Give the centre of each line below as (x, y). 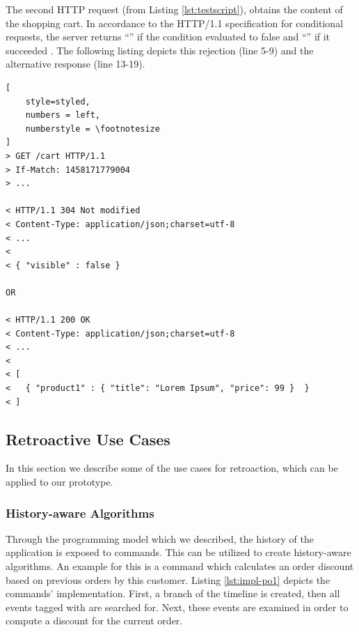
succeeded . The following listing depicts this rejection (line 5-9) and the (160, 50)
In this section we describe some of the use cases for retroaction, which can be (172, 468)
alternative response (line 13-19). (75, 64)
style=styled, (58, 101)
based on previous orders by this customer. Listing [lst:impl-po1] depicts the (168, 579)
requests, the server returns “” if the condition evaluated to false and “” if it (168, 37)
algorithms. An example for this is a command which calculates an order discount (180, 566)
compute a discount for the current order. (94, 621)
